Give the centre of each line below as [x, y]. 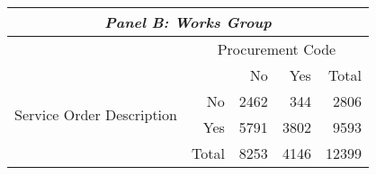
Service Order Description [96, 114]
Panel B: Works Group [188, 22]
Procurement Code [277, 49]
